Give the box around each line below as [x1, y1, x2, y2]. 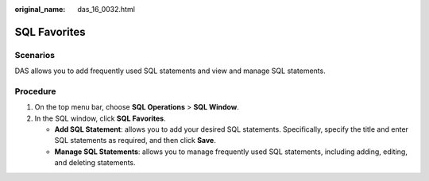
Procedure [14, 86, 56, 97]
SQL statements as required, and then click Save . [54, 136, 216, 145]
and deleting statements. [54, 158, 136, 168]
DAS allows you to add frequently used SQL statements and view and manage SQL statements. [14, 66, 326, 75]
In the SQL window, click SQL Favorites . [34, 114, 166, 123]
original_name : [14, 5, 66, 13]
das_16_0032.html [77, 5, 135, 13]
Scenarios [14, 49, 56, 60]
